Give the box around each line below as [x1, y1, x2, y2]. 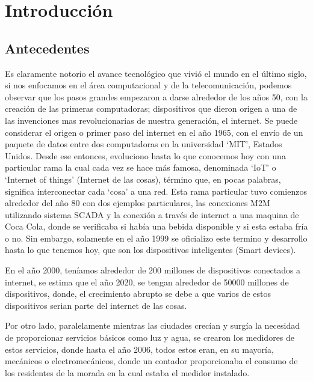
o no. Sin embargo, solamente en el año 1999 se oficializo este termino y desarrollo [5, 231, 308, 244]
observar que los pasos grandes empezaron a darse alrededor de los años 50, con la [5, 90, 308, 103]
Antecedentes [5, 38, 90, 57]
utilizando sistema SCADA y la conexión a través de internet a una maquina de [5, 208, 299, 221]
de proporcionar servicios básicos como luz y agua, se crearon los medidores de [5, 331, 295, 344]
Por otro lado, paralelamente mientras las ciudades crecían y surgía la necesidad [5, 319, 300, 332]
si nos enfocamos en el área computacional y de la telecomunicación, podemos [5, 79, 292, 91]
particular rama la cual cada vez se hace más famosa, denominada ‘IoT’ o [5, 161, 276, 174]
